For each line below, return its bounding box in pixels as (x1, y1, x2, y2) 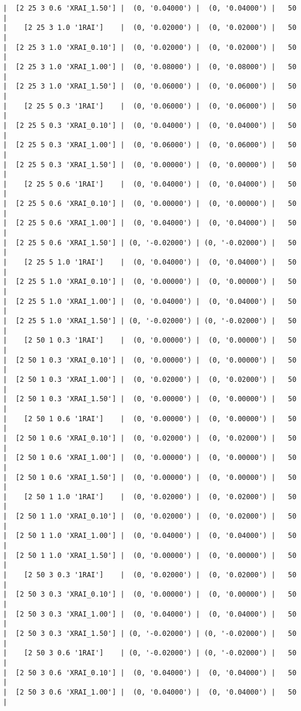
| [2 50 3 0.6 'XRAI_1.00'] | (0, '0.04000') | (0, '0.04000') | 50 (3, 688, 297, 696)
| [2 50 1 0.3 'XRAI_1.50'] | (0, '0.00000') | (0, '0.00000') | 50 (3, 395, 297, 404)
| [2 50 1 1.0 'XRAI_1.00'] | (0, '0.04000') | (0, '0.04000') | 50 (3, 531, 297, 540)
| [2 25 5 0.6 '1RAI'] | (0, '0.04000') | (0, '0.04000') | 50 (3, 180, 297, 188)
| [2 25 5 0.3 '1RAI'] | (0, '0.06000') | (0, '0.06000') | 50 (3, 101, 297, 110)
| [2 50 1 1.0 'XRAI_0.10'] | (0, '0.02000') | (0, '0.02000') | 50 (3, 512, 297, 521)
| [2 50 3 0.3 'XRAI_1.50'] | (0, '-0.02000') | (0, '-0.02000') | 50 (3, 629, 297, 638)
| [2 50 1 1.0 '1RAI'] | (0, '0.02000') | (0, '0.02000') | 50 (3, 492, 297, 501)
